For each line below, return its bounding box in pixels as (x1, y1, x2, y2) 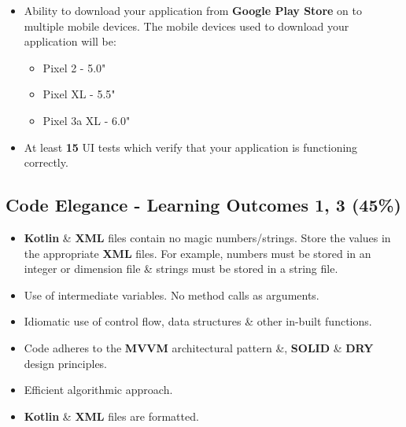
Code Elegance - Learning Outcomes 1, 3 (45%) (6, 193, 401, 217)
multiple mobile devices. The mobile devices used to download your (24, 17, 349, 34)
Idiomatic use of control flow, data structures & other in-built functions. (24, 313, 372, 329)
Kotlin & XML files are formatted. (24, 407, 199, 424)
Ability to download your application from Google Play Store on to (24, 2, 362, 18)
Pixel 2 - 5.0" (42, 59, 106, 75)
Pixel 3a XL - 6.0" (42, 112, 131, 128)
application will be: (24, 33, 116, 50)
